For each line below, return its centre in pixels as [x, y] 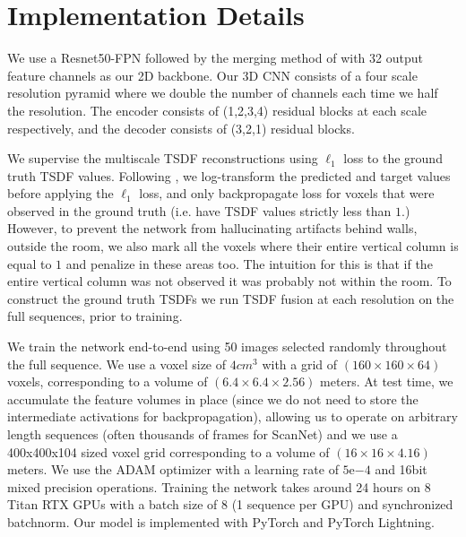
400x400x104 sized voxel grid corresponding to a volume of [168, 451]
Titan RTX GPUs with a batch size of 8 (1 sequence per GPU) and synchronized [230, 504]
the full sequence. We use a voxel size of [117, 364]
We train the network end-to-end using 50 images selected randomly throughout [227, 346]
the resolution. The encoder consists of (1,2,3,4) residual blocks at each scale [217, 110]
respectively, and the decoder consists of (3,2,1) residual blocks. [181, 128]
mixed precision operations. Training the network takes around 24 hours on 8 [219, 486]
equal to [30, 263]
